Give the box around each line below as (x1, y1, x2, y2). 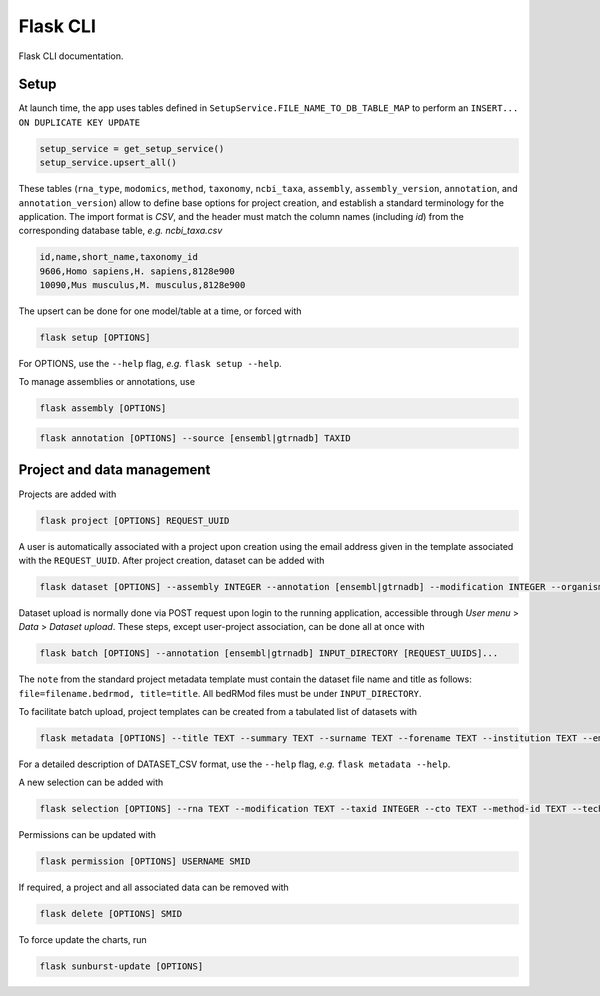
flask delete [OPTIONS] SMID (39, 908, 183, 920)
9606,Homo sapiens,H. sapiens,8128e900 (39, 265, 235, 277)
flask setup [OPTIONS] (39, 332, 151, 344)
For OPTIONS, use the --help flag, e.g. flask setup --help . (18, 358, 282, 370)
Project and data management (18, 461, 211, 479)
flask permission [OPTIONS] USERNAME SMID (39, 856, 251, 867)
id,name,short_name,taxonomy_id (39, 251, 199, 263)
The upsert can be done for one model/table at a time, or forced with (18, 305, 302, 317)
